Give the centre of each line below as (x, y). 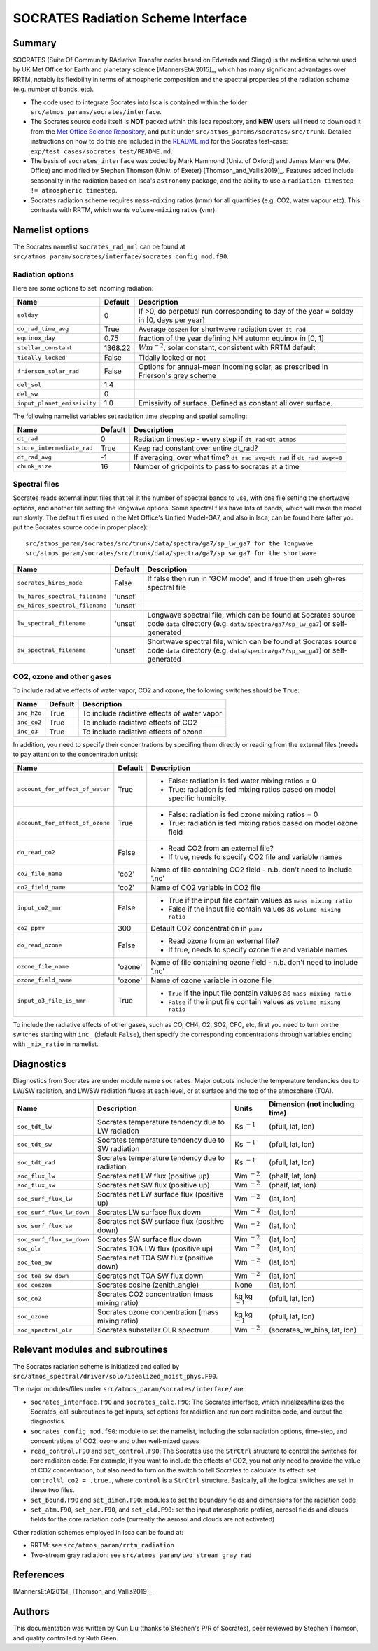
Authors (31, 1611)
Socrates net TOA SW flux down (150, 1276)
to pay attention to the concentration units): (75, 754)
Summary (35, 43)
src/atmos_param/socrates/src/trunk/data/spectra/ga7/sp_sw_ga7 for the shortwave (171, 553)
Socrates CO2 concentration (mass (155, 1294)
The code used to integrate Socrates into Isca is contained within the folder (139, 102)
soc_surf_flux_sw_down (54, 1239)
